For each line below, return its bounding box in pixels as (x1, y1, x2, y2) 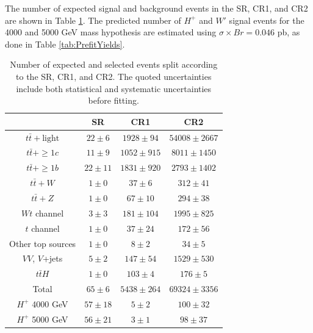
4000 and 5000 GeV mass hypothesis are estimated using (5, 26, 217, 38)
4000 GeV (32, 297, 68, 310)
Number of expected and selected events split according (10, 58, 218, 71)
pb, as (277, 26, 300, 38)
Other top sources (9, 237, 76, 249)
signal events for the (229, 13, 304, 26)
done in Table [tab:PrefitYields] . (5, 37, 125, 50)
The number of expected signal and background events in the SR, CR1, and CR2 (5, 2, 308, 14)
